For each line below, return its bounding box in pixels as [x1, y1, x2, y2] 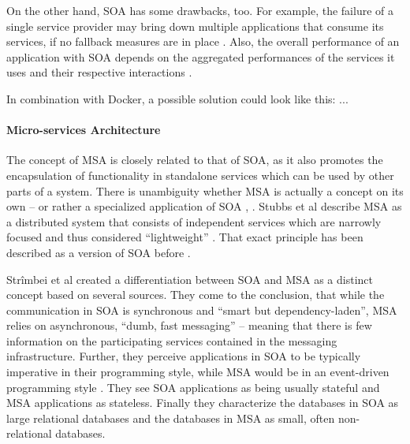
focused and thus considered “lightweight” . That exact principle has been [6, 229, 363, 245]
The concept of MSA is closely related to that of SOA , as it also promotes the [6, 151, 383, 168]
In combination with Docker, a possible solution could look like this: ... [6, 90, 348, 106]
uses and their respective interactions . [6, 64, 192, 80]
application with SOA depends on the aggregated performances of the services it [6, 48, 395, 65]
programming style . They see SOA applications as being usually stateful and [6, 379, 380, 395]
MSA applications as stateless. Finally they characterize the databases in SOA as [6, 394, 399, 411]
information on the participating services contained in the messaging [6, 332, 337, 349]
